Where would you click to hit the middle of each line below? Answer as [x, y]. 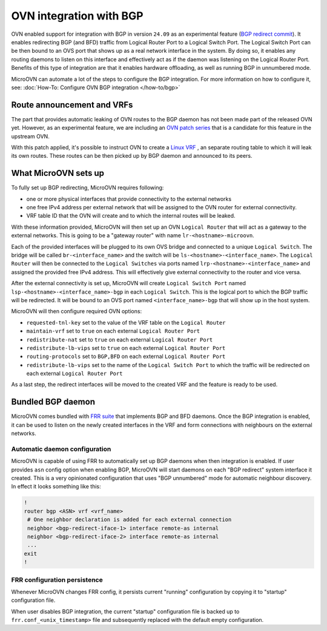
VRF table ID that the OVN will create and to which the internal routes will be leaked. [131, 216]
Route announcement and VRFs [72, 105]
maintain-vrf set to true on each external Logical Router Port [113, 331]
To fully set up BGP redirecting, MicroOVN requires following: [88, 187]
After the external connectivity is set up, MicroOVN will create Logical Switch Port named [129, 283]
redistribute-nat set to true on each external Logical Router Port [120, 339]
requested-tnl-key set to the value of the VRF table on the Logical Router [126, 322]
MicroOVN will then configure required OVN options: [77, 311]
